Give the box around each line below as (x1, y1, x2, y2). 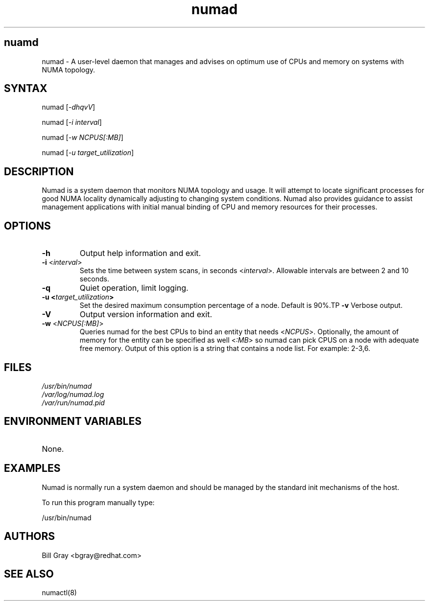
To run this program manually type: (42, 498, 155, 507)
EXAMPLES (4, 462, 61, 475)
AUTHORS (4, 530, 55, 543)
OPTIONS (4, 219, 51, 232)
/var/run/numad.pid (42, 398, 105, 407)
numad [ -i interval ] (42, 118, 102, 127)
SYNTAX (4, 82, 48, 95)
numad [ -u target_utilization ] (42, 148, 134, 157)
